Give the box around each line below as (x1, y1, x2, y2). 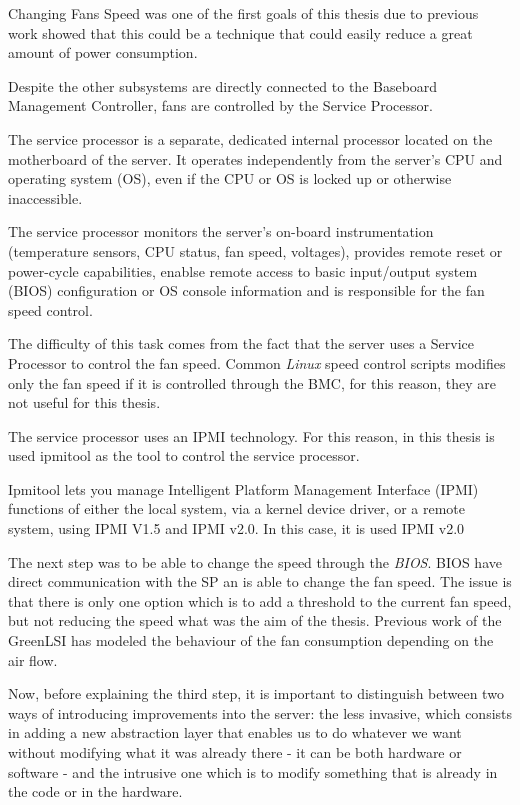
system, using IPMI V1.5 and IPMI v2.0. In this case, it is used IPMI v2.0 (8, 518, 465, 539)
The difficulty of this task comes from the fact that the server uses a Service (8, 333, 475, 354)
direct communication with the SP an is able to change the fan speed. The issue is (8, 571, 512, 592)
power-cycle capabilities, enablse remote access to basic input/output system (8, 260, 478, 281)
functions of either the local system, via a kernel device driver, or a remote (8, 498, 465, 519)
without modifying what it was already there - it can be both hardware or (8, 742, 462, 762)
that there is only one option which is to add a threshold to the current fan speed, (8, 590, 512, 611)
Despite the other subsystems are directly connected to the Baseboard (8, 75, 438, 96)
